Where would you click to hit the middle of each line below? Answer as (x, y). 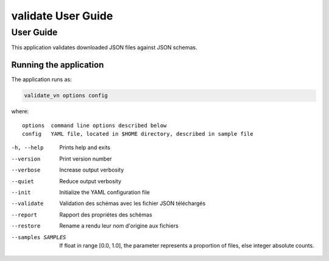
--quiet (23, 181)
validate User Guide (62, 16)
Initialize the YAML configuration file (105, 192)
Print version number (86, 159)
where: (20, 111)
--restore (26, 226)
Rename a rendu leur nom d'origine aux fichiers (119, 226)
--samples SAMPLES (39, 237)
